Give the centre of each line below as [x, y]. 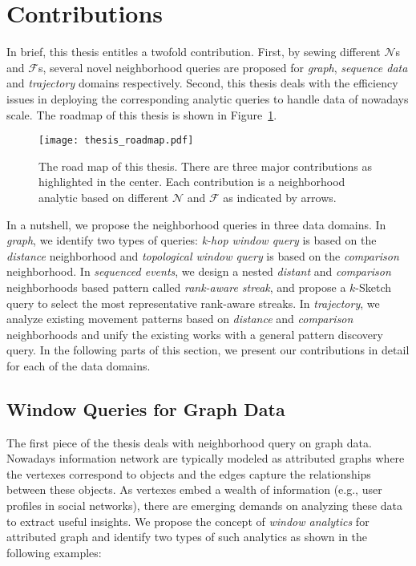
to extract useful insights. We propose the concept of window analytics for [188, 521]
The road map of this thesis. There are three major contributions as [205, 166]
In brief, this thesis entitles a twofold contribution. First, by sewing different [194, 52]
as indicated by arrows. [280, 197]
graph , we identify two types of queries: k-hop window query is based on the [192, 240]
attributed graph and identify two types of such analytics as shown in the [187, 537]
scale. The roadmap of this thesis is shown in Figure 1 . [142, 114]
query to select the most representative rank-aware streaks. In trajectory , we [193, 303]
